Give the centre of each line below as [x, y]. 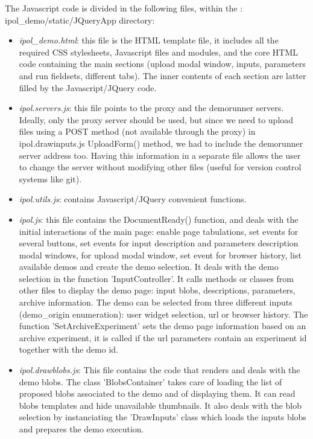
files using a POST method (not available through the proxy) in [137, 131]
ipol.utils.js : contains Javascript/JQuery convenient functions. [133, 199]
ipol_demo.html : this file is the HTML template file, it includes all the [149, 40]
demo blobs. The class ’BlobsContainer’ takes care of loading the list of [150, 381]
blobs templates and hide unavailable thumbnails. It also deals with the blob [160, 405]
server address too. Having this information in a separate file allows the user [160, 155]
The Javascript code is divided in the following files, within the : [124, 8]
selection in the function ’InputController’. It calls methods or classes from [156, 278]
